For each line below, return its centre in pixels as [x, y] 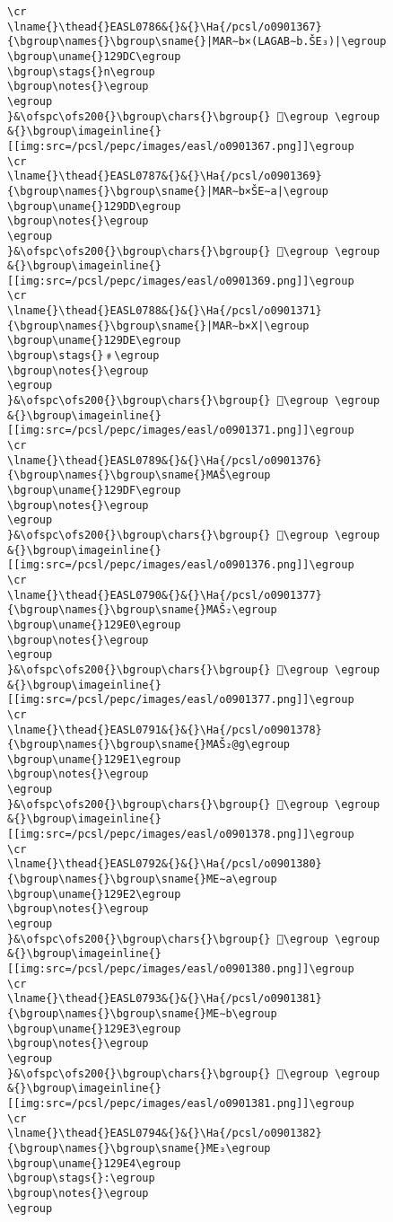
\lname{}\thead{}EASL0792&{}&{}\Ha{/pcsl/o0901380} [165, 864]
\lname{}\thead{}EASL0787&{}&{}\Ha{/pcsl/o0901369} [165, 176]
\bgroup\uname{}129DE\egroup [94, 341]
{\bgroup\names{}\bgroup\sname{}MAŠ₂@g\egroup [148, 745]
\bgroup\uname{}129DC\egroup [94, 56]
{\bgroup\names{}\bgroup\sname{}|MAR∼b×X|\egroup [158, 325]
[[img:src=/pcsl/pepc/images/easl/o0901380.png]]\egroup [181, 969]
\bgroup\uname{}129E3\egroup [94, 1029]
